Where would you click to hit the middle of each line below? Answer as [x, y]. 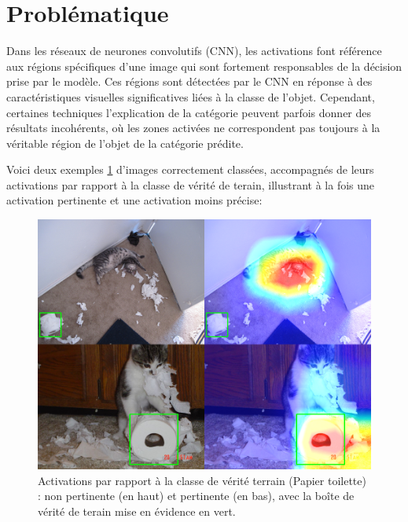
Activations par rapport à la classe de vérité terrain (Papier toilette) [202, 480]
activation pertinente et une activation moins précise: [134, 200]
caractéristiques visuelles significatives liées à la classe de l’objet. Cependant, [191, 96]
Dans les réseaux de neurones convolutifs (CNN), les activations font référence [194, 51]
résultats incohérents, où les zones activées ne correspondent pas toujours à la [193, 128]
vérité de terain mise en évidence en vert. [137, 511]
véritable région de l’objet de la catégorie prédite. [125, 143]
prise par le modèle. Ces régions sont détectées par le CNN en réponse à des [189, 81]
